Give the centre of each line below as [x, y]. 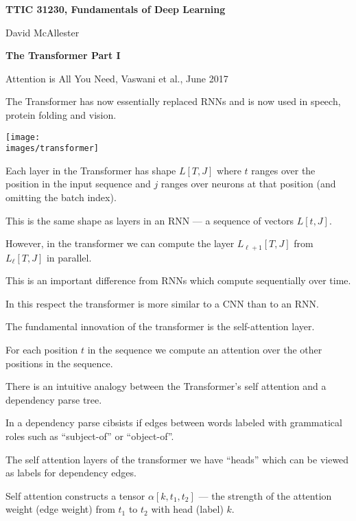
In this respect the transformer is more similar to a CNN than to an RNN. [162, 303]
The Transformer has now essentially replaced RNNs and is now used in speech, [173, 101]
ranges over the [283, 170]
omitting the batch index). [61, 197]
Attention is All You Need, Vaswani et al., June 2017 [117, 78]
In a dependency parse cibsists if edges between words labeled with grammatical [174, 422]
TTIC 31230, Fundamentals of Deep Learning [116, 9]
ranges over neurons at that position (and [248, 184]
